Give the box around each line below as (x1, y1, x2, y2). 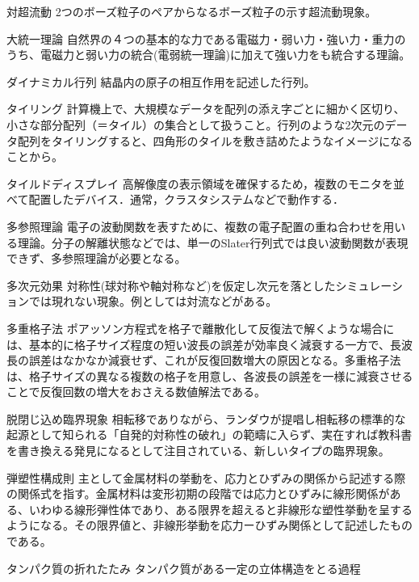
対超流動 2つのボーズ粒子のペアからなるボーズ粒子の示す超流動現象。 (6, 3, 377, 19)
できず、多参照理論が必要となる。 (6, 250, 186, 267)
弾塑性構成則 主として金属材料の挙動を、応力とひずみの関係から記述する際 (6, 469, 406, 486)
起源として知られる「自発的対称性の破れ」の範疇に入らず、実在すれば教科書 (6, 426, 413, 443)
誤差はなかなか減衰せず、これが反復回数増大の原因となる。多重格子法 (28, 352, 401, 369)
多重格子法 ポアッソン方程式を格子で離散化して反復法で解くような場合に (6, 319, 395, 336)
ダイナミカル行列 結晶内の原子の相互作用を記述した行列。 (6, 73, 316, 90)
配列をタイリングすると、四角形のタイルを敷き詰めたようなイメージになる (17, 132, 413, 149)
